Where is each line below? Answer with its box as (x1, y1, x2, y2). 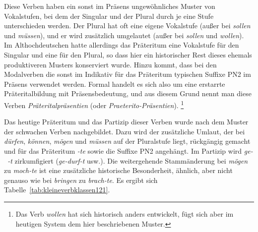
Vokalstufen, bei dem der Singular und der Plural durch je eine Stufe (4, 10, 214, 21)
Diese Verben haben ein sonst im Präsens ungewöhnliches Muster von (4, 1, 215, 11)
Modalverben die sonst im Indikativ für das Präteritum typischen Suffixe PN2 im (4, 69, 251, 79)
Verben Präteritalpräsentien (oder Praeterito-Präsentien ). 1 (4, 98, 184, 110)
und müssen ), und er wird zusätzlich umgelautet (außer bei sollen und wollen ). (4, 30, 244, 40)
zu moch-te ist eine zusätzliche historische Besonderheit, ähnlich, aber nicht (4, 165, 233, 175)
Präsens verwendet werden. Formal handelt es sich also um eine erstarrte (4, 78, 225, 89)
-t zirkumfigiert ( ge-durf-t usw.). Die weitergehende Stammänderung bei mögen (7, 155, 248, 166)
